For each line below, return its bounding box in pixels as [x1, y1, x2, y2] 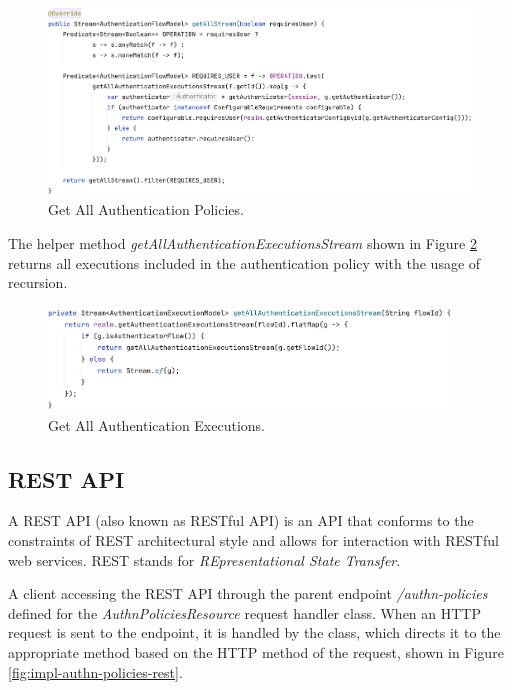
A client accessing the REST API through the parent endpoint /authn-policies [8, 583, 488, 604]
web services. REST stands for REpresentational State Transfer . [8, 549, 401, 570]
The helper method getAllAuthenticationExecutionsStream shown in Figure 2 [8, 232, 477, 253]
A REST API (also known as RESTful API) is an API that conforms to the [8, 510, 474, 531]
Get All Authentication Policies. [48, 199, 244, 220]
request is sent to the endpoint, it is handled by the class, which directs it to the [8, 622, 501, 643]
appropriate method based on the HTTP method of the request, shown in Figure [8, 642, 504, 662]
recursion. [8, 272, 68, 293]
